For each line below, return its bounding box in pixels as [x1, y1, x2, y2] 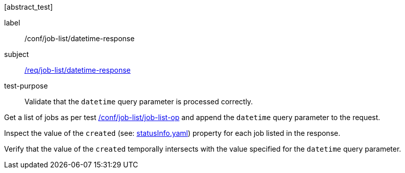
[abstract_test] [4, 3, 53, 11]
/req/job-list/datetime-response [25, 66, 131, 74]
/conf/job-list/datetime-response [25, 34, 135, 43]
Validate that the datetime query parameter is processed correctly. [25, 97, 253, 106]
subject [4, 50, 29, 59]
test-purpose [4, 81, 48, 90]
